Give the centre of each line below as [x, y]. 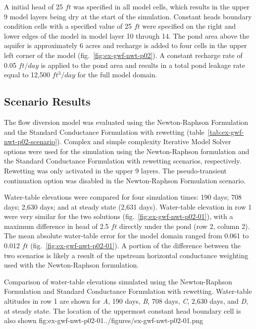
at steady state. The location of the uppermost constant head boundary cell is [123, 310]
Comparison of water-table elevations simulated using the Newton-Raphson [118, 281]
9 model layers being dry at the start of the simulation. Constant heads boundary [128, 16]
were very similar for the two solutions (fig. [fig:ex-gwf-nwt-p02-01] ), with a [119, 216]
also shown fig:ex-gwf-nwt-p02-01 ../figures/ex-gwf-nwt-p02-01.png [104, 320]
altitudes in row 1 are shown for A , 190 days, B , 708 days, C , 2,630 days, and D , [126, 301]
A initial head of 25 [34, 6]
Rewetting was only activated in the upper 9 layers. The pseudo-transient [115, 170]
